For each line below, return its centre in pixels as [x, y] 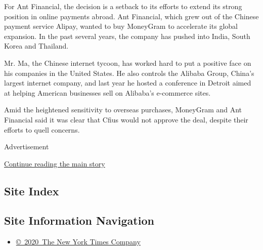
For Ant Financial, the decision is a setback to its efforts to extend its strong [123, 6]
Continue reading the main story [55, 163]
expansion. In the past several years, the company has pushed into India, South [127, 36]
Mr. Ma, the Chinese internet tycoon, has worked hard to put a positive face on [128, 62]
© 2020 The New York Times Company [78, 242]
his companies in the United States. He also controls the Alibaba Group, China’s [129, 73]
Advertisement [27, 147]
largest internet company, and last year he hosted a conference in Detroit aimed [128, 83]
